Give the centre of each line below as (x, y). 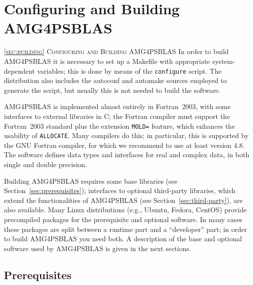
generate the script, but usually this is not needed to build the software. (112, 90)
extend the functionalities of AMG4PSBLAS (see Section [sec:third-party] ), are (124, 200)
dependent (20, 71)
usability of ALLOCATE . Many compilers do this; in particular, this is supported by (126, 135)
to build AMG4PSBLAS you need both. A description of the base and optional (123, 239)
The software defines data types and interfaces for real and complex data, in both (127, 155)
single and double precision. (45, 164)
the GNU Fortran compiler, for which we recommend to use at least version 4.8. (124, 145)
